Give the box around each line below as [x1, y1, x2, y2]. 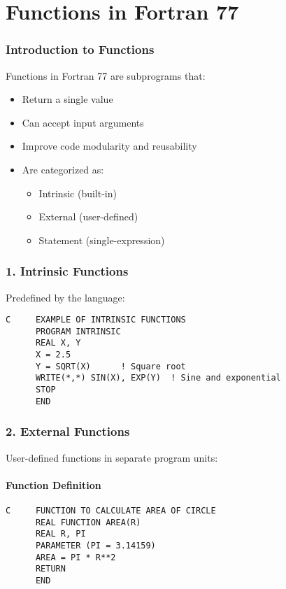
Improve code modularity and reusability [22, 139, 197, 153]
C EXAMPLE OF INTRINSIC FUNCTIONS [6, 315, 186, 325]
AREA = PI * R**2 [35, 552, 116, 562]
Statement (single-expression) [38, 232, 165, 247]
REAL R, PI [35, 529, 86, 539]
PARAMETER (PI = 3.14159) [35, 540, 156, 551]
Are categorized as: [22, 162, 104, 176]
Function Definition [6, 477, 101, 492]
